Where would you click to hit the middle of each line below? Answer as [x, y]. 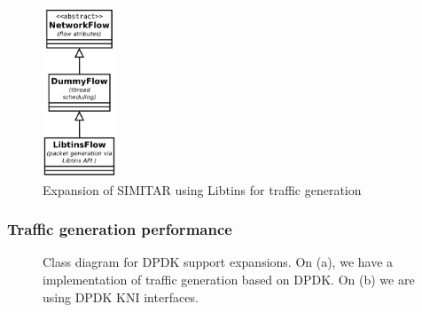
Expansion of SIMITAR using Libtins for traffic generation [202, 189]
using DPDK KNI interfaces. [121, 296]
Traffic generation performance [120, 229]
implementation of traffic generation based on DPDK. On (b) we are [229, 279]
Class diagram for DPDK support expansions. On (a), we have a [218, 262]
